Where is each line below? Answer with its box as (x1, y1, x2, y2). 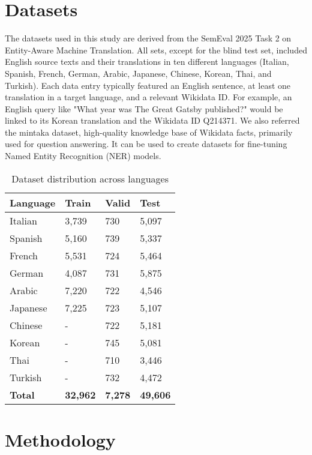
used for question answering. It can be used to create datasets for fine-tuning (5, 137, 287, 150)
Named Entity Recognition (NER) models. (5, 149, 161, 162)
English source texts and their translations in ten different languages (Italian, (5, 55, 289, 68)
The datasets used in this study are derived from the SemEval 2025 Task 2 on (5, 32, 292, 44)
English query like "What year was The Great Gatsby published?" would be (5, 102, 283, 115)
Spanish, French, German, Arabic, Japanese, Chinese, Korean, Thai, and (5, 67, 272, 79)
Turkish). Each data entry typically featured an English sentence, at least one (5, 79, 291, 91)
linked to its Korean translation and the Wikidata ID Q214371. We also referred (5, 114, 300, 127)
